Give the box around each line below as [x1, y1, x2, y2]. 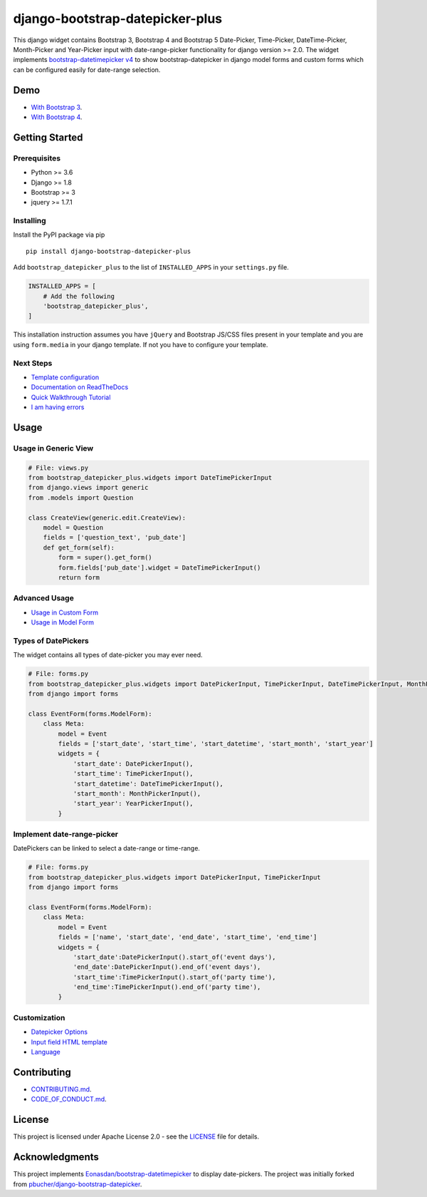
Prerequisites [13, 153, 60, 163]
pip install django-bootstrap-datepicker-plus [26, 247, 191, 255]
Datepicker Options [31, 1027, 88, 1037]
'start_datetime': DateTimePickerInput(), [73, 779, 223, 788]
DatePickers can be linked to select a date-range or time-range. [13, 844, 201, 853]
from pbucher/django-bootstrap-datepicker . [13, 1180, 142, 1188]
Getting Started [13, 131, 83, 143]
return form [58, 573, 100, 581]
